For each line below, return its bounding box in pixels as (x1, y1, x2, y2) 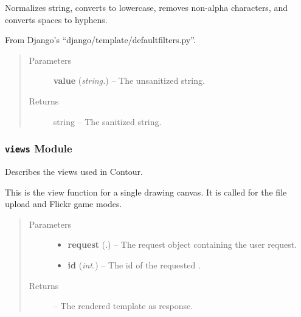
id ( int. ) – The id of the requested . (67, 258, 201, 271)
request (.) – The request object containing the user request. (67, 238, 297, 251)
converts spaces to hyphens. (5, 13, 108, 26)
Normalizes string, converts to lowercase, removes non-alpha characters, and (5, 1, 288, 13)
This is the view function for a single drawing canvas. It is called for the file (5, 185, 287, 198)
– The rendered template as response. (53, 299, 193, 312)
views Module (5, 141, 72, 156)
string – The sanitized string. (53, 115, 162, 128)
